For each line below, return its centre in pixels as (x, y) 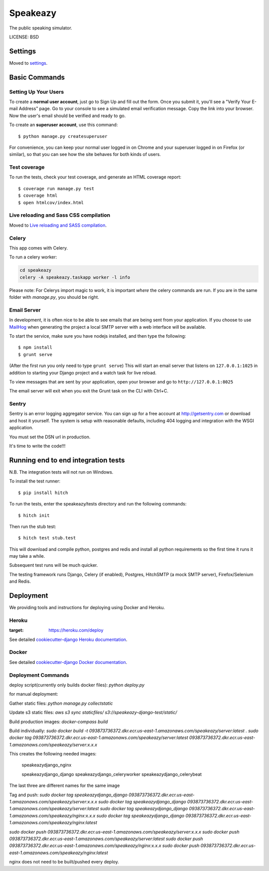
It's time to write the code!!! (37, 446)
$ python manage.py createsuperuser (63, 136)
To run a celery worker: (33, 257)
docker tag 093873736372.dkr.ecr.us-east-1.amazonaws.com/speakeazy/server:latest (99, 738)
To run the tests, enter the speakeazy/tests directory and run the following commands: (98, 504)
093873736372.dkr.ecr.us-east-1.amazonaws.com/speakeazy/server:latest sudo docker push (106, 839)
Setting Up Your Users (37, 92)
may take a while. (27, 556)
